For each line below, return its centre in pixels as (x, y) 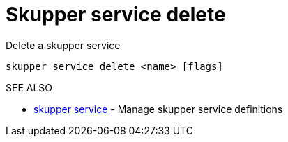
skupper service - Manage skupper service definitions (158, 109)
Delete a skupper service (63, 45)
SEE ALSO (29, 87)
